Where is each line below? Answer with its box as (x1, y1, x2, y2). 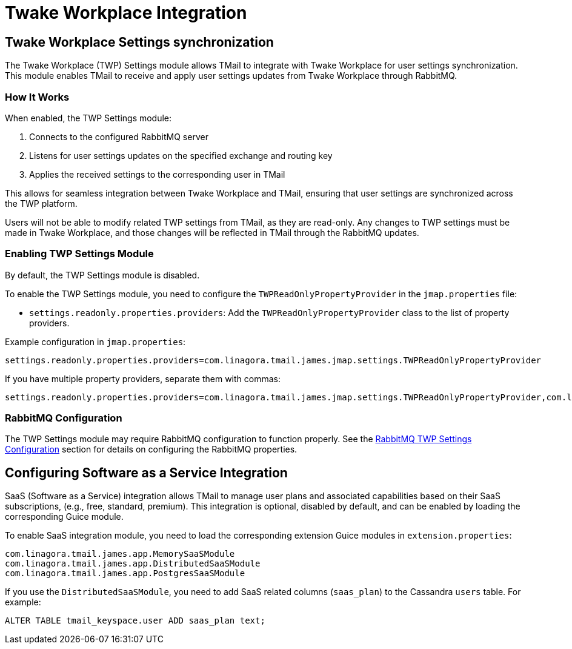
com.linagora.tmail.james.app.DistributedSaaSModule (5, 559, 261, 569)
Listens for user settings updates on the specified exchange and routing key (29, 150, 333, 161)
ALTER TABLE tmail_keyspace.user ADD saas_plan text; (5, 616, 265, 626)
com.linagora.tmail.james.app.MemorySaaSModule (5, 549, 235, 559)
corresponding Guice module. (5, 511, 124, 522)
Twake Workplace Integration (5, 2, 247, 23)
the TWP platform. (5, 198, 78, 209)
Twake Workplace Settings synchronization (5, 34, 274, 50)
